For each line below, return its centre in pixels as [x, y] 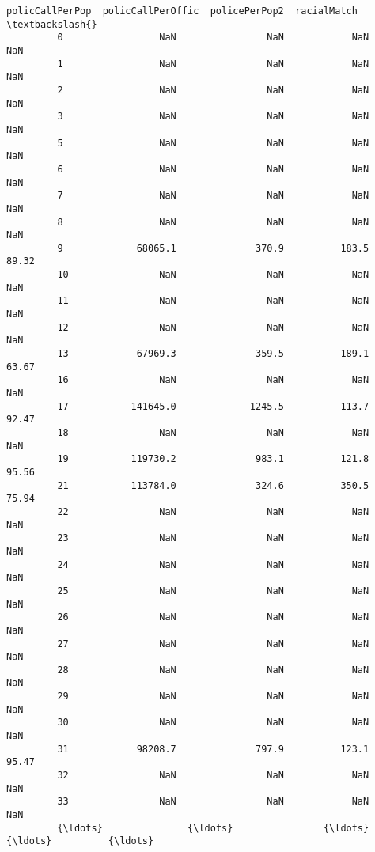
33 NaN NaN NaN [213, 802]
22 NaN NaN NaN [213, 511]
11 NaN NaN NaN [213, 301]
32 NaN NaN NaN [213, 776]
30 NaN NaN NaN [213, 723]
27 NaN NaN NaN [213, 644]
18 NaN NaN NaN [213, 433]
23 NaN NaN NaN [213, 538]
